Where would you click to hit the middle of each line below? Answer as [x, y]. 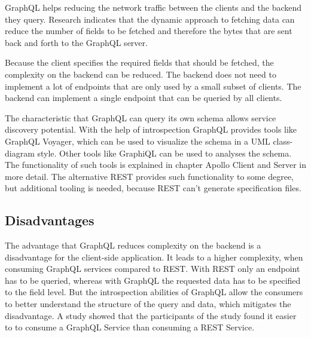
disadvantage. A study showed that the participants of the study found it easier [151, 315]
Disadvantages [50, 220]
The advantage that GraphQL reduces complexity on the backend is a [133, 245]
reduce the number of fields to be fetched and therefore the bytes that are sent [149, 31]
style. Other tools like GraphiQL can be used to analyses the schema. [164, 153]
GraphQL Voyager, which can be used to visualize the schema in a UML [138, 141]
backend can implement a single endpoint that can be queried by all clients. [144, 98]
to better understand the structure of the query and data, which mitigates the [148, 304]
